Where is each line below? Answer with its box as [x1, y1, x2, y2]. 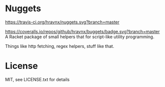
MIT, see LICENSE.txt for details [5, 76, 70, 82]
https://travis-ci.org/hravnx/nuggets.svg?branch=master [5, 19, 120, 25]
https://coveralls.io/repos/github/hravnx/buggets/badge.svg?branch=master [5, 28, 160, 34]
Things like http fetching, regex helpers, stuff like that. [5, 43, 114, 49]
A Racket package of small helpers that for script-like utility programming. [5, 34, 155, 40]
